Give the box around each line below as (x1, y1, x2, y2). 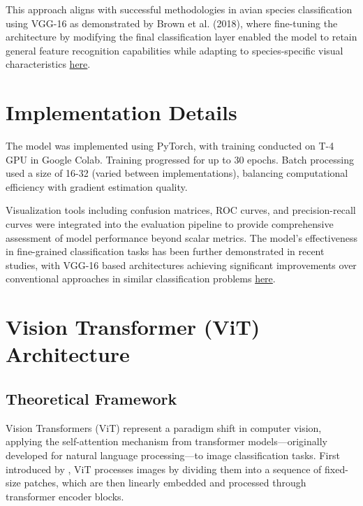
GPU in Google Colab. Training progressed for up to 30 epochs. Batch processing (6, 152, 354, 166)
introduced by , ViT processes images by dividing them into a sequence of (6, 461, 322, 476)
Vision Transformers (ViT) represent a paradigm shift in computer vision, (6, 420, 322, 435)
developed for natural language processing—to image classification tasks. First (6, 447, 340, 462)
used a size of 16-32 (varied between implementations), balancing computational (6, 166, 348, 180)
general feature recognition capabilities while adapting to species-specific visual (6, 43, 343, 57)
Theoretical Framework (6, 387, 177, 409)
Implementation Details (6, 98, 237, 127)
